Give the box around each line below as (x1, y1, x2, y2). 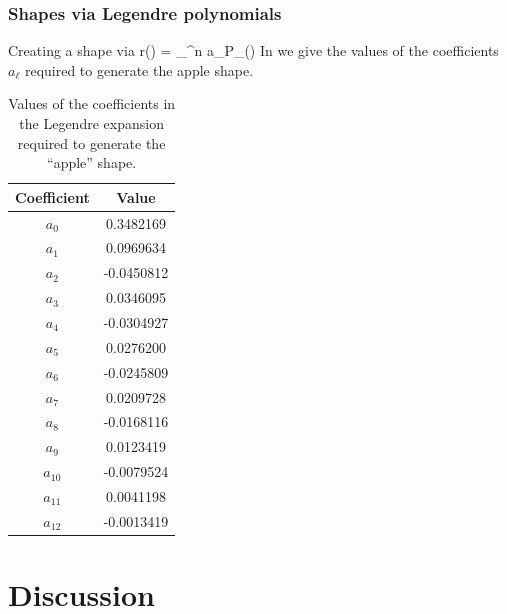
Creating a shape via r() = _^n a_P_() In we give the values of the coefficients (8, 40, 499, 61)
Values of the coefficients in (8, 93, 176, 114)
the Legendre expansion (19, 113, 164, 133)
